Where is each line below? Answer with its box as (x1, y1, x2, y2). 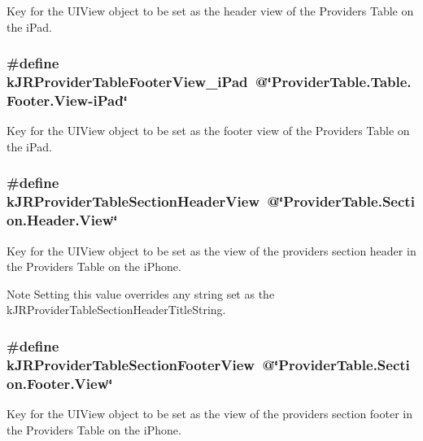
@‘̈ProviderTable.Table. (255, 72, 412, 92)
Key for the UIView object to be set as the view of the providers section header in (7, 242, 416, 259)
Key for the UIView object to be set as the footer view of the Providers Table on (7, 122, 410, 139)
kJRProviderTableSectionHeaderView (7, 191, 259, 212)
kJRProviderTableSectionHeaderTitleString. (7, 301, 226, 318)
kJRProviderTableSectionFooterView (7, 354, 255, 374)
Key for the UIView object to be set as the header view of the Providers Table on (7, 2, 414, 19)
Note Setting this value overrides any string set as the (7, 285, 275, 302)
